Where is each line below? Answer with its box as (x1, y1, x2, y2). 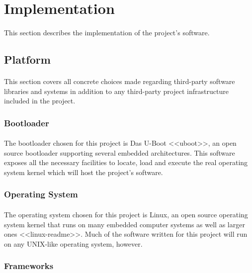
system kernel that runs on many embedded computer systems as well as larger (4, 219, 245, 229)
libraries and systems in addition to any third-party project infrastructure (4, 86, 229, 96)
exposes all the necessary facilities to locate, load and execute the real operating (4, 157, 248, 168)
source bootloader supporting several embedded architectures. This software (4, 147, 235, 158)
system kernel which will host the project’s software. (4, 167, 163, 177)
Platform (4, 51, 51, 67)
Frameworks (4, 260, 54, 272)
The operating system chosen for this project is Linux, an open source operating (4, 209, 248, 219)
